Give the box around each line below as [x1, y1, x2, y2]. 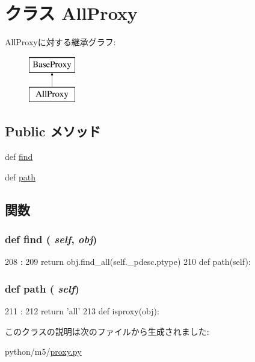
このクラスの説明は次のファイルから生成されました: [5, 325, 209, 337]
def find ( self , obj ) [5, 231, 97, 246]
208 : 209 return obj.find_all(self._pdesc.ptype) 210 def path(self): [5, 255, 251, 268]
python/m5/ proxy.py [5, 345, 82, 358]
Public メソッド [5, 122, 101, 141]
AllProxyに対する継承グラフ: [5, 36, 116, 48]
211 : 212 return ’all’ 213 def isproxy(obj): [5, 305, 159, 317]
